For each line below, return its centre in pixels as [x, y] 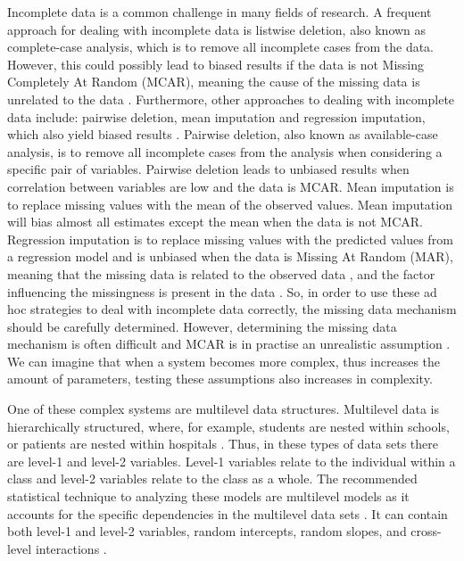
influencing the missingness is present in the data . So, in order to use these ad [222, 291]
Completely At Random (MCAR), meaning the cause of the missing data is [214, 82]
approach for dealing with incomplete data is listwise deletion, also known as [217, 29]
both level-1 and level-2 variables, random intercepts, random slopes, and [207, 531]
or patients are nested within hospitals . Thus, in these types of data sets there [223, 444]
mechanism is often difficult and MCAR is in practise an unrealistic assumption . [229, 344]
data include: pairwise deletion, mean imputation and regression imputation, [216, 116]
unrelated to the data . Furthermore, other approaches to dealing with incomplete [231, 99]
